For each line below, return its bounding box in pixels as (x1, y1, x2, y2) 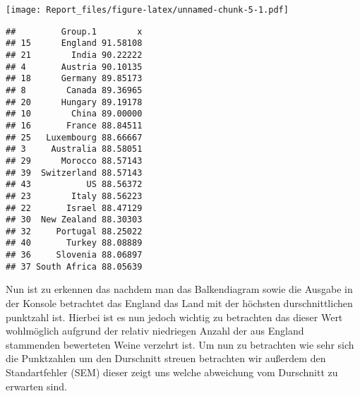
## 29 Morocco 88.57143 (6, 155, 143, 166)
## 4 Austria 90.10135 (6, 61, 143, 72)
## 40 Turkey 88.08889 (6, 238, 143, 248)
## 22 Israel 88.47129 (6, 203, 143, 213)
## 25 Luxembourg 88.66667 (6, 132, 143, 143)
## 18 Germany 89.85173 (6, 73, 143, 84)
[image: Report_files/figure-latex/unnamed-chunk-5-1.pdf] (6, 5, 289, 15)
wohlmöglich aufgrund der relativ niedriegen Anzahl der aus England (6, 323, 304, 338)
